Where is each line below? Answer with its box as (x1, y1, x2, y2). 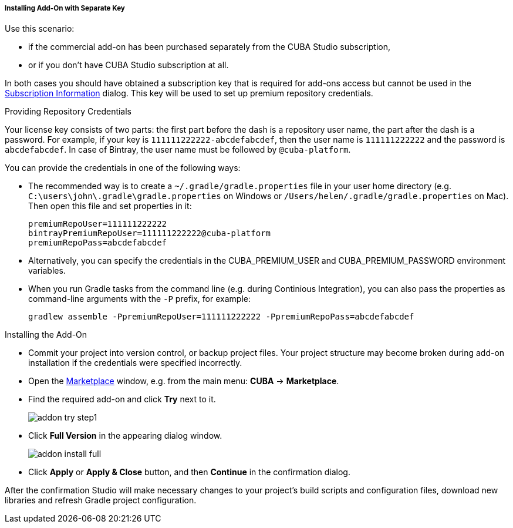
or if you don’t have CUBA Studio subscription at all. (28, 60, 229, 70)
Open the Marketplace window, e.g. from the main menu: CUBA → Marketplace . (28, 376, 339, 386)
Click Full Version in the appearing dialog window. (28, 431, 222, 441)
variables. (28, 265, 66, 276)
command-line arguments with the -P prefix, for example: (28, 294, 251, 304)
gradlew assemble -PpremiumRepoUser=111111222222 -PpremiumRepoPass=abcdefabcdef (28, 312, 414, 322)
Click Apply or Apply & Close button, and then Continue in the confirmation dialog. (28, 467, 350, 477)
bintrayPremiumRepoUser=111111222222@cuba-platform (28, 228, 271, 238)
